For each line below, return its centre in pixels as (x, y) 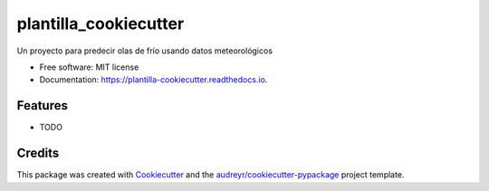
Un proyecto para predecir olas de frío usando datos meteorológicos (145, 51)
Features (42, 105)
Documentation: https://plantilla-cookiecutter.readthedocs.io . (153, 80)
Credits (38, 153)
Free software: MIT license (89, 67)
